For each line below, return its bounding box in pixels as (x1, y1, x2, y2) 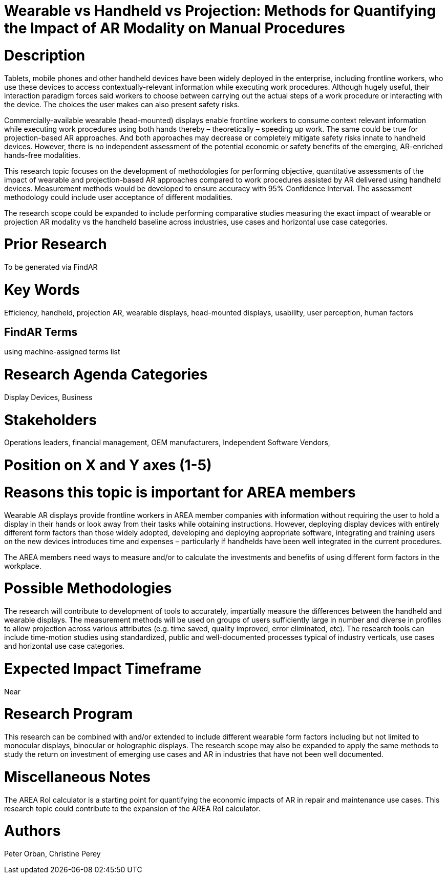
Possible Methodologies (4, 580, 172, 597)
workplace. (4, 561, 41, 570)
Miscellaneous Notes (4, 768, 151, 786)
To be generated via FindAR (4, 263, 98, 271)
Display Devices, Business (4, 392, 93, 402)
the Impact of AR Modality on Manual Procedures (4, 19, 345, 37)
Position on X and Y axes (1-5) (4, 456, 212, 474)
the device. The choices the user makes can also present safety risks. (4, 99, 240, 109)
